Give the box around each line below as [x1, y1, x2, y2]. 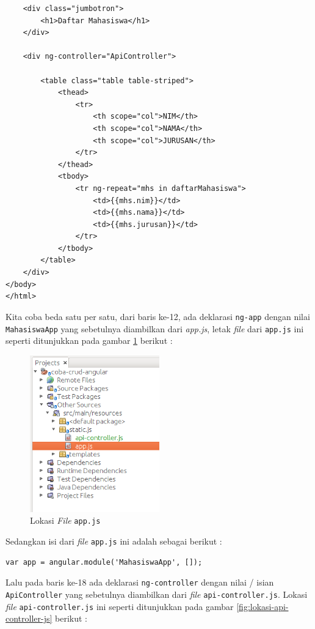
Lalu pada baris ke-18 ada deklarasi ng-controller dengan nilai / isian [5, 576, 274, 589]
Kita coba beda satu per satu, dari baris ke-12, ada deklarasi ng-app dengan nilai [5, 310, 310, 322]
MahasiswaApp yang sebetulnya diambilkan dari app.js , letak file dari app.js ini [5, 322, 304, 335]
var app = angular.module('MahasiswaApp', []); [5, 557, 203, 567]
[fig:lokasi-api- [236, 600, 289, 612]
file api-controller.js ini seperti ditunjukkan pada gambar [5, 600, 234, 612]
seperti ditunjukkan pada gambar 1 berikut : [5, 334, 173, 347]
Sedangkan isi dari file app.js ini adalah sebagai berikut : [5, 534, 222, 547]
